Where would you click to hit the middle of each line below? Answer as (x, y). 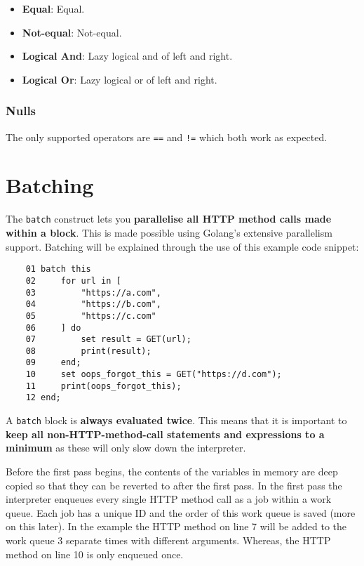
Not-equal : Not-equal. (72, 32)
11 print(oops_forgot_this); (103, 386)
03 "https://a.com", (93, 292)
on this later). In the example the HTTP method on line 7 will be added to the (176, 526)
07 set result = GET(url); (108, 340)
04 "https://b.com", (93, 304)
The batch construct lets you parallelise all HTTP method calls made (169, 219)
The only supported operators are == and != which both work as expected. (167, 137)
